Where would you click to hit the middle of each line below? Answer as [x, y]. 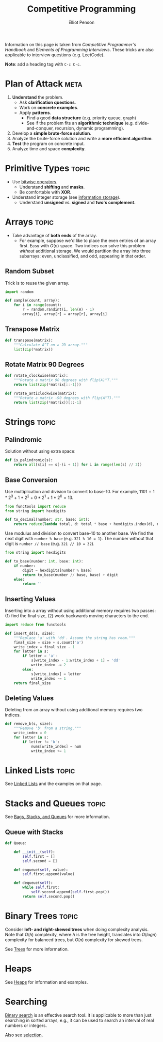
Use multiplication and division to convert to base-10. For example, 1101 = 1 [80, 491]
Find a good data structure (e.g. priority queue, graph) [81, 118]
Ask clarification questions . [48, 102]
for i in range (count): [38, 305]
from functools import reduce [36, 506]
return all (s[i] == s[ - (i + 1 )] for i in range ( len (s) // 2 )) [78, 465]
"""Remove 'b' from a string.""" [48, 728]
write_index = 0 [30, 733]
